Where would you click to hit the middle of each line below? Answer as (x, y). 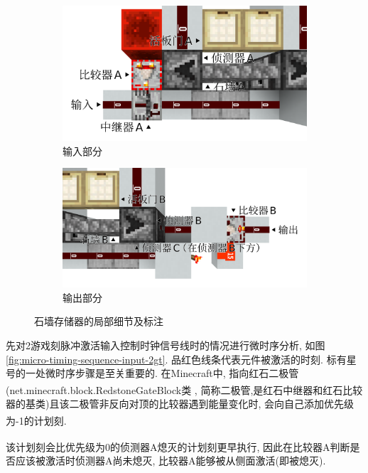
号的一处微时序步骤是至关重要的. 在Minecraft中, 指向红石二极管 (152, 373)
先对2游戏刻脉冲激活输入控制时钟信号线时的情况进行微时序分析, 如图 (166, 345)
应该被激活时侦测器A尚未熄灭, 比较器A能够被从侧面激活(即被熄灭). (171, 461)
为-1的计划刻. (36, 420)
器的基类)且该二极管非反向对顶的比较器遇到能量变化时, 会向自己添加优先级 (180, 404)
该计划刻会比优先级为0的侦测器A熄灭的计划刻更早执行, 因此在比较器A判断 (178, 446)
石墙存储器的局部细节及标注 (99, 321)
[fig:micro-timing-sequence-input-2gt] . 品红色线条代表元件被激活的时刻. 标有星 (181, 359)
